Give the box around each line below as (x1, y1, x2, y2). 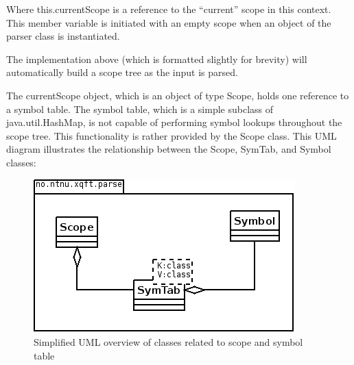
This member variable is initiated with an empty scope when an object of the (6, 15, 331, 29)
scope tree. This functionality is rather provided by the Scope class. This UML (6, 128, 337, 142)
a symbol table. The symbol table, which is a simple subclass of (6, 101, 274, 116)
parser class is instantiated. (6, 29, 120, 43)
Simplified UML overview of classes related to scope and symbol (34, 335, 303, 349)
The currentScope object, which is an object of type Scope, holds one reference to (6, 88, 349, 102)
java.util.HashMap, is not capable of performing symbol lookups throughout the (6, 115, 342, 129)
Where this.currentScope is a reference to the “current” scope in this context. (6, 2, 331, 16)
